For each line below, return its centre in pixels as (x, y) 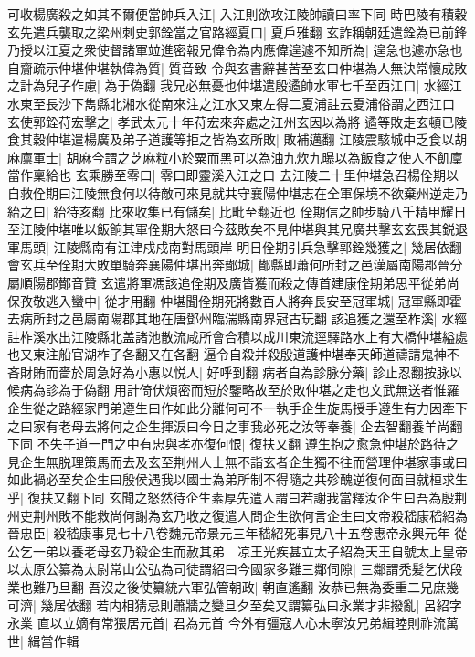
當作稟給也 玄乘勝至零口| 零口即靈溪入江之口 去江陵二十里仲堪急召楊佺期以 (233, 175)
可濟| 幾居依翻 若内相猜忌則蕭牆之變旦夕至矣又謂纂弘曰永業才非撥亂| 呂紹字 (235, 604)
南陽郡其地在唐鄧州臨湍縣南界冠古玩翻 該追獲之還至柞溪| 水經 (282, 318)
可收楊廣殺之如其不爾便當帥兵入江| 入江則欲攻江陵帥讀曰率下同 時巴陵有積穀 (237, 14)
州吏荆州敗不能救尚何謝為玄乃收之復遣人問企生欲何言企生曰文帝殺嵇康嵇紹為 (237, 515)
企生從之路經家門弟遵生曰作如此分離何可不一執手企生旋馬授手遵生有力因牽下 (237, 408)
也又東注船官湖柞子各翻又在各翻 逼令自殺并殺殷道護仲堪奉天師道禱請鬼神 (227, 354)
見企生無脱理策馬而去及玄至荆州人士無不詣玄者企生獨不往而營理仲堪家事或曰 (237, 461)
